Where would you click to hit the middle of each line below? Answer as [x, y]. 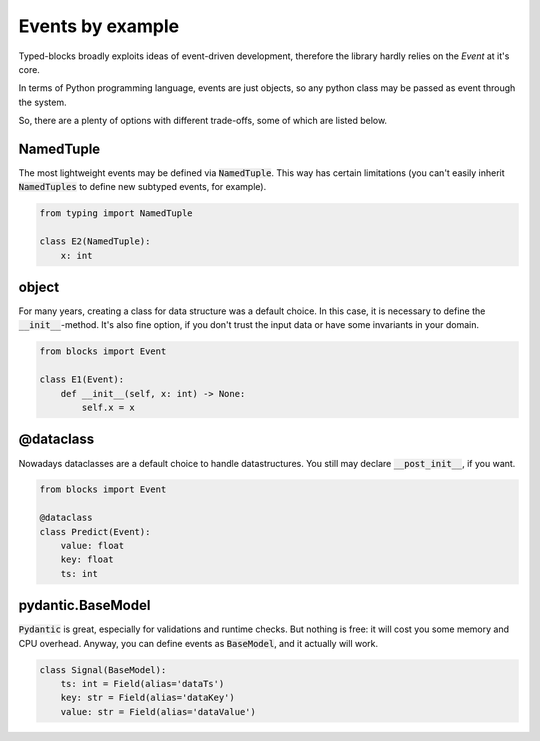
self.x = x [108, 407]
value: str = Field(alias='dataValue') [158, 711]
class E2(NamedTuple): [95, 241]
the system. [42, 102]
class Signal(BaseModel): [103, 669]
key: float [87, 559]
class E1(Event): [82, 379]
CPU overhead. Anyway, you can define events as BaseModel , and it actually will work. [198, 643]
